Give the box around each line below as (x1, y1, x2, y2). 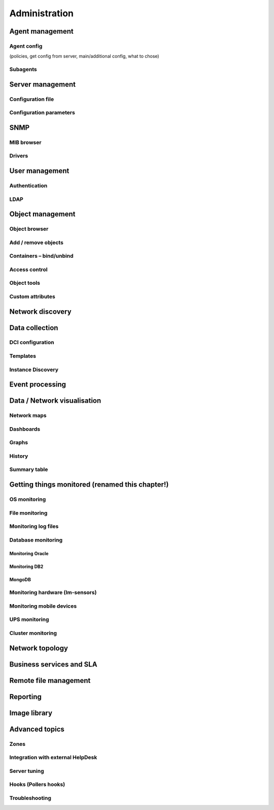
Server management (9, 80, 76, 88)
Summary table (9, 466, 48, 473)
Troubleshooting (9, 794, 52, 801)
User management (9, 166, 70, 175)
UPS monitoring (9, 616, 49, 623)
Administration (9, 8, 74, 19)
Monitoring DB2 (9, 563, 44, 569)
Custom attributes (9, 293, 55, 300)
